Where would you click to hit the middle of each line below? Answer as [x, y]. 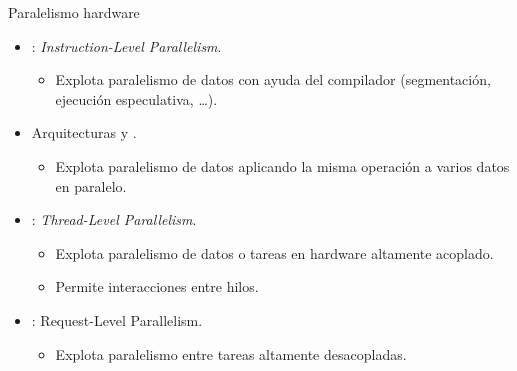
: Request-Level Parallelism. [117, 319]
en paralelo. [91, 185]
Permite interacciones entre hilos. [157, 286]
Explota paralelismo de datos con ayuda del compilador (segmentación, [273, 79]
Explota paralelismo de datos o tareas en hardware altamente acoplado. [274, 252]
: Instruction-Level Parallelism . [126, 45]
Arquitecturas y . [84, 132]
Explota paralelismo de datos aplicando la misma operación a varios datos [282, 165]
